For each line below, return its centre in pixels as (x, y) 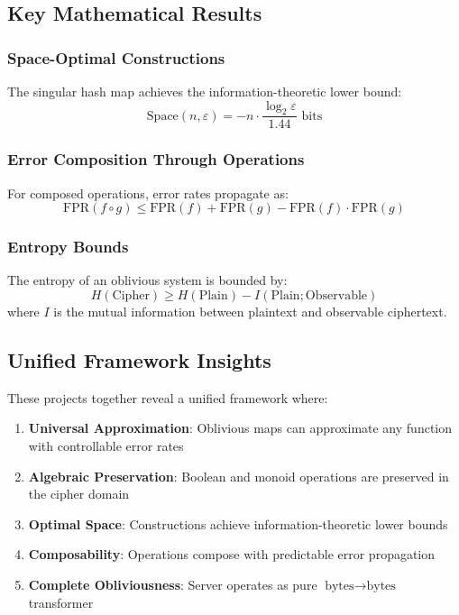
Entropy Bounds (68, 247)
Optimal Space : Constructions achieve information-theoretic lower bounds (238, 523)
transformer (61, 602)
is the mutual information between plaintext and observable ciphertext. (250, 312)
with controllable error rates (106, 446)
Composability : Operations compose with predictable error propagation (232, 554)
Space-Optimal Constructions (116, 57)
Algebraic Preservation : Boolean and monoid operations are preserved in (239, 476)
